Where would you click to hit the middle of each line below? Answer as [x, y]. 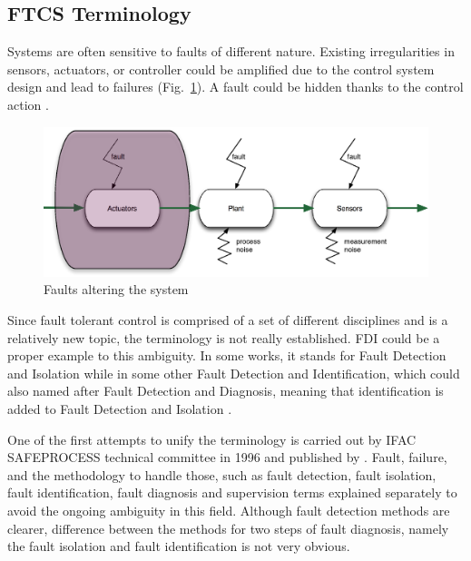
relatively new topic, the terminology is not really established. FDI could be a [224, 337]
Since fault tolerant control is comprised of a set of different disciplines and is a [228, 319]
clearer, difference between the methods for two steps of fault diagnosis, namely [228, 528]
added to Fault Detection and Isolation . [120, 408]
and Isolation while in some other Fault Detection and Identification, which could [234, 373]
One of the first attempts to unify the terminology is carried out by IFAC [212, 439]
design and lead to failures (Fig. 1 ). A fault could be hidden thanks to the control [235, 87]
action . [28, 104]
